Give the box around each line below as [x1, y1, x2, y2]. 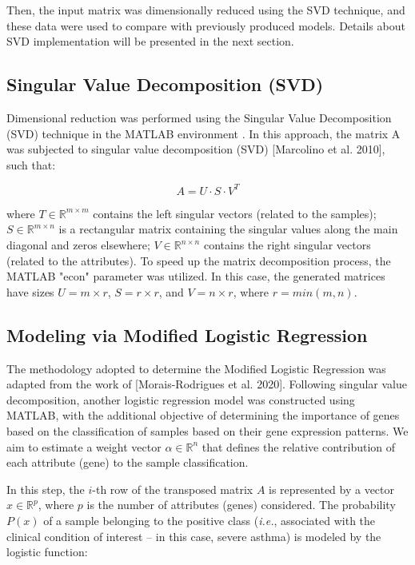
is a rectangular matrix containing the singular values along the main [58, 221, 398, 237]
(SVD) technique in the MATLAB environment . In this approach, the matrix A [6, 125, 401, 141]
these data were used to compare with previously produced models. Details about [6, 17, 405, 34]
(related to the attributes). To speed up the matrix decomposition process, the [6, 252, 391, 269]
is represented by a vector [269, 480, 395, 497]
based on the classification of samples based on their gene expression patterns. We [6, 423, 409, 439]
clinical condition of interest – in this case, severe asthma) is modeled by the [6, 527, 381, 544]
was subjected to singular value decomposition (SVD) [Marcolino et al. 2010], [6, 141, 385, 157]
